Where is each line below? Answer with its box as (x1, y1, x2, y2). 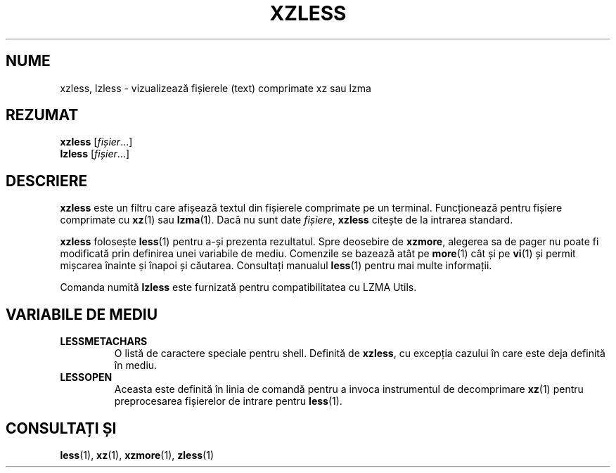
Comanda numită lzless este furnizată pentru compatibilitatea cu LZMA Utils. (60, 281, 417, 294)
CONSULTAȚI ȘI (6, 419, 117, 437)
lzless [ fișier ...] (60, 148, 130, 160)
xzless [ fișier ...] (60, 136, 133, 148)
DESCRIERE (6, 171, 88, 190)
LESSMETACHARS (60, 335, 148, 348)
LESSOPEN (60, 371, 113, 384)
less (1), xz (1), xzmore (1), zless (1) (60, 448, 214, 461)
